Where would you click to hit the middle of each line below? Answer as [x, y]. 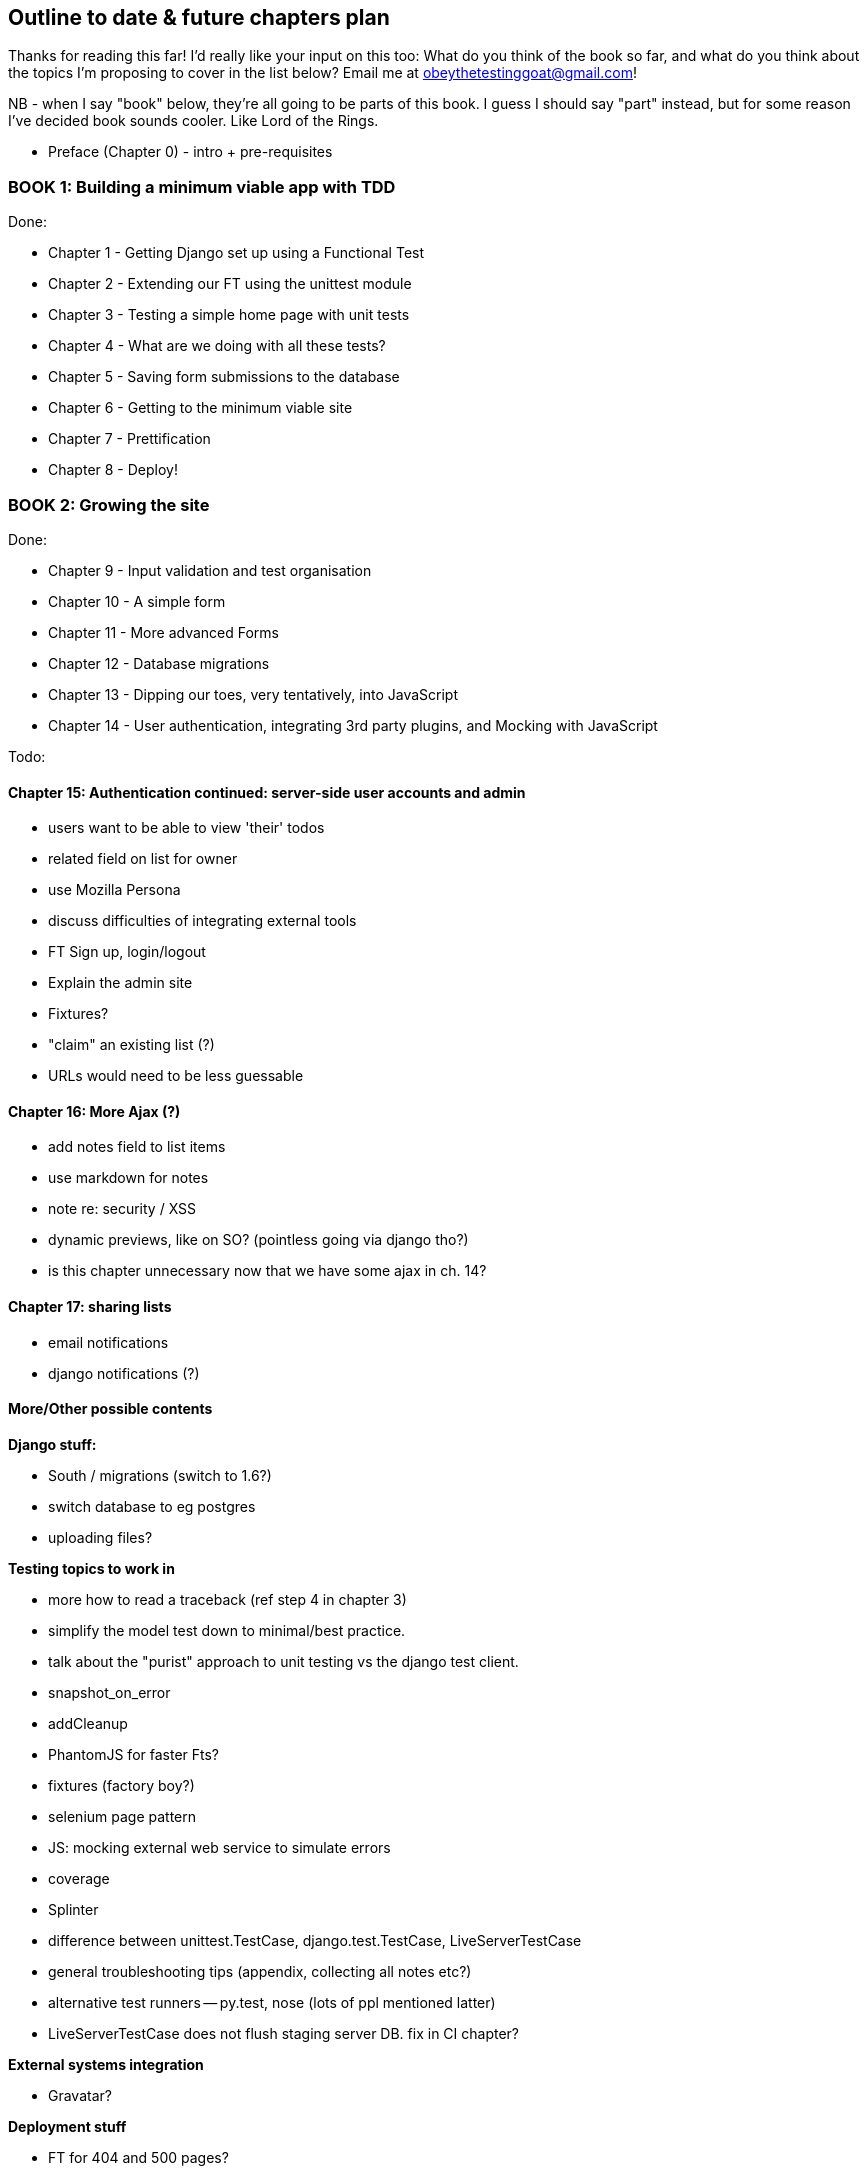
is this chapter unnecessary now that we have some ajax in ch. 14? [267, 1271]
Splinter [73, 1909]
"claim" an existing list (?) [131, 1045]
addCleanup [88, 1723]
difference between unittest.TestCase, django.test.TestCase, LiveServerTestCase [315, 1940]
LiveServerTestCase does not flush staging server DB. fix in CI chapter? [284, 2033]
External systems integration [106, 2064]
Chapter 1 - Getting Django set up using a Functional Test [236, 253]
